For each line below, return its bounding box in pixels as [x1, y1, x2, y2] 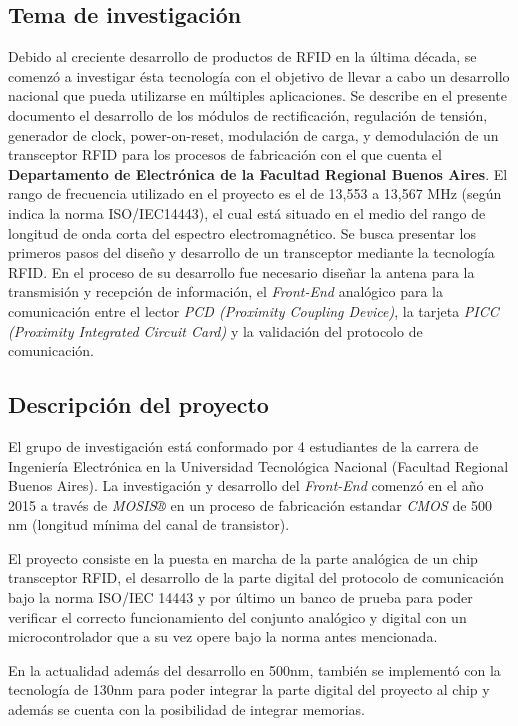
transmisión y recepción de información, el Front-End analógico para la [8, 281, 443, 302]
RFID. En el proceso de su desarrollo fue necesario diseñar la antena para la [8, 261, 475, 282]
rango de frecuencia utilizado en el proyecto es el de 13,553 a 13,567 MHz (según [8, 183, 502, 204]
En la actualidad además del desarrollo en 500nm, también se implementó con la [8, 659, 501, 680]
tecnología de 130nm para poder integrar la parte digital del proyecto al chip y [8, 679, 490, 700]
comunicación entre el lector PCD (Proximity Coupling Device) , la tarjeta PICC [8, 300, 499, 321]
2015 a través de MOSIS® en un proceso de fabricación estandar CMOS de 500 [8, 494, 493, 515]
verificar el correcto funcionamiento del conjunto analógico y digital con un [8, 606, 467, 627]
